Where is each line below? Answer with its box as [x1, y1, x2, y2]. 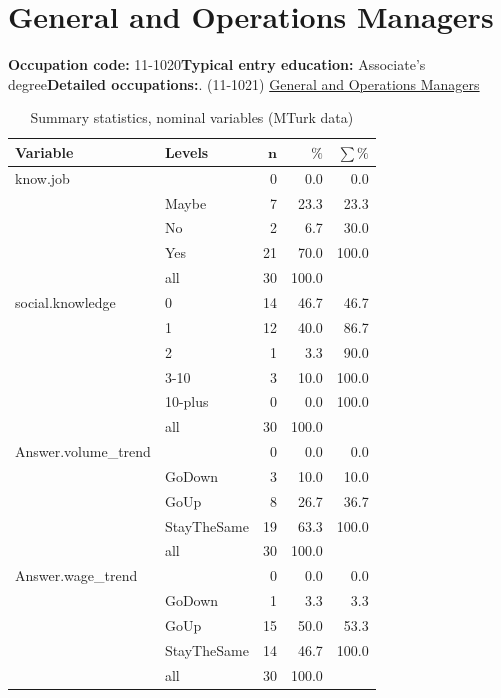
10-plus [164, 391, 209, 412]
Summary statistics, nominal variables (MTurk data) [30, 107, 354, 128]
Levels [164, 141, 209, 162]
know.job [15, 167, 70, 188]
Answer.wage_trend [15, 565, 138, 586]
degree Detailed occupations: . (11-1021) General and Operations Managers [8, 73, 480, 94]
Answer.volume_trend [15, 441, 151, 462]
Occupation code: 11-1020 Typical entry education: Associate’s [8, 54, 426, 75]
